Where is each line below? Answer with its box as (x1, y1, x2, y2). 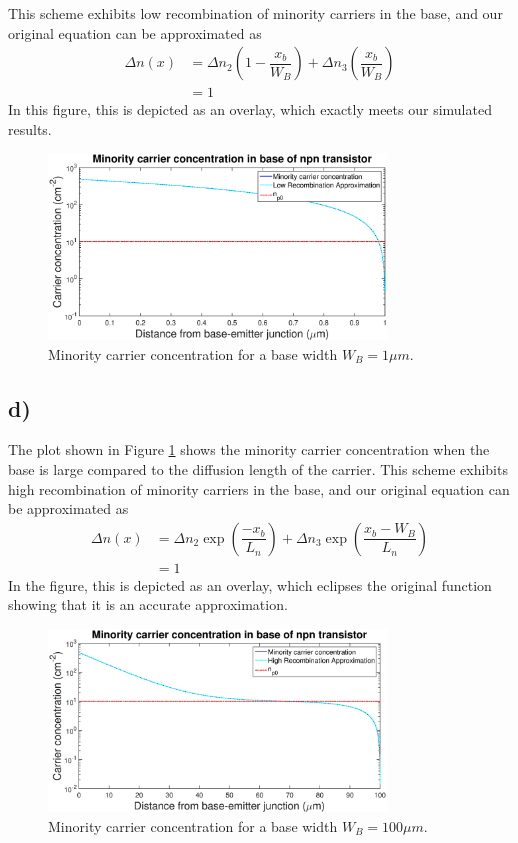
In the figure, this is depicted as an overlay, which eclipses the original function (8, 574, 492, 595)
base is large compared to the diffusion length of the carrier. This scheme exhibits (8, 458, 508, 479)
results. (8, 118, 52, 139)
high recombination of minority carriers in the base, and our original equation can (8, 478, 510, 499)
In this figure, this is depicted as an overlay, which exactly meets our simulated (8, 99, 492, 120)
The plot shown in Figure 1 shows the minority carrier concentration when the (8, 439, 490, 460)
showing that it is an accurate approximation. (8, 594, 288, 615)
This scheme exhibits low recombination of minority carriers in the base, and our (8, 3, 503, 23)
